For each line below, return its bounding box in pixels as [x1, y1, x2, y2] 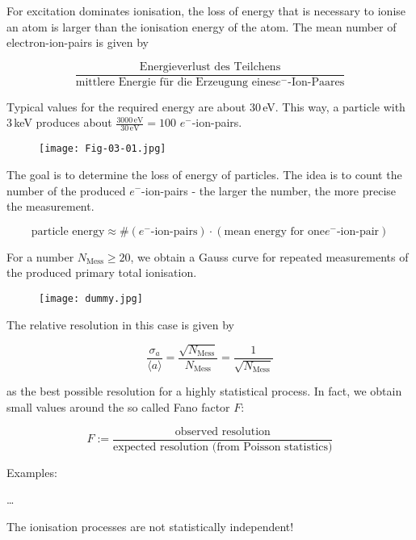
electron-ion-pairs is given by [6, 34, 149, 51]
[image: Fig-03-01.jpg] [39, 143, 166, 155]
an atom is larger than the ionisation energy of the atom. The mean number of [6, 18, 397, 35]
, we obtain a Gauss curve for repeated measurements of [130, 248, 409, 265]
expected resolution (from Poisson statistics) [113, 441, 333, 453]
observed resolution [174, 425, 271, 437]
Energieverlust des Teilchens [139, 61, 281, 73]
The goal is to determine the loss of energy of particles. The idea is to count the [6, 165, 402, 182]
